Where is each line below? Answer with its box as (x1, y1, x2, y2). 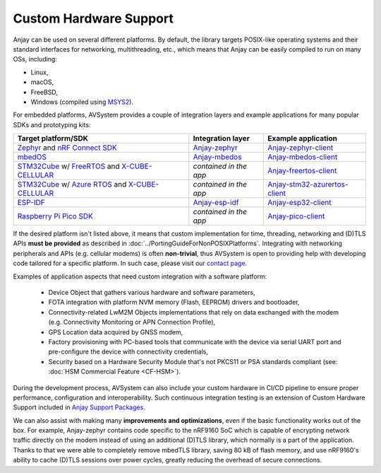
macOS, (30, 78, 54, 86)
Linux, (30, 68, 49, 76)
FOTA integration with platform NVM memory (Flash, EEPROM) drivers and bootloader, (48, 298, 300, 307)
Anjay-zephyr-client (267, 143, 334, 153)
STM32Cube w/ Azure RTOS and (17, 180, 127, 189)
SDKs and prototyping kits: (13, 120, 91, 129)
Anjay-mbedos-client (267, 152, 338, 162)
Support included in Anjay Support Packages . (13, 403, 146, 411)
